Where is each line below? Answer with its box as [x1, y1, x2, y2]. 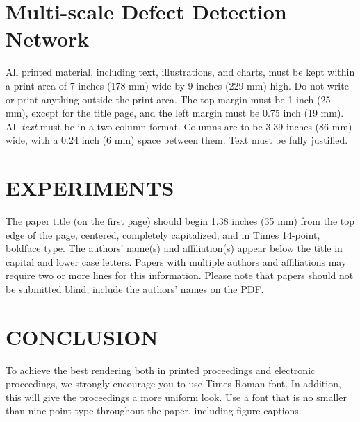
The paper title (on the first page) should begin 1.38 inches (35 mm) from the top [6, 214, 355, 228]
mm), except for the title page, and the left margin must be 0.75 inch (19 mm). [6, 105, 344, 120]
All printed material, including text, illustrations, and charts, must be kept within [6, 65, 355, 79]
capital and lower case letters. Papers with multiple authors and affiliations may [6, 254, 347, 269]
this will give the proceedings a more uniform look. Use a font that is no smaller [6, 389, 347, 404]
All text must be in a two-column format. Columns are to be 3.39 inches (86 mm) [6, 119, 352, 133]
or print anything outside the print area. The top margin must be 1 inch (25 [6, 92, 331, 106]
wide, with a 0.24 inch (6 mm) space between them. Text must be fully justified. [6, 133, 348, 147]
